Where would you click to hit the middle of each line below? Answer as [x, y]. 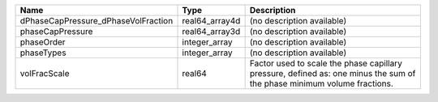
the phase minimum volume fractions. [321, 83]
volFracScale [45, 73]
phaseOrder [43, 42]
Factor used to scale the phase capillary [326, 63]
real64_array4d [211, 21]
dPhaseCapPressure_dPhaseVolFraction [97, 21]
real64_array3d [211, 31]
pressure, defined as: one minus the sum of [333, 73]
